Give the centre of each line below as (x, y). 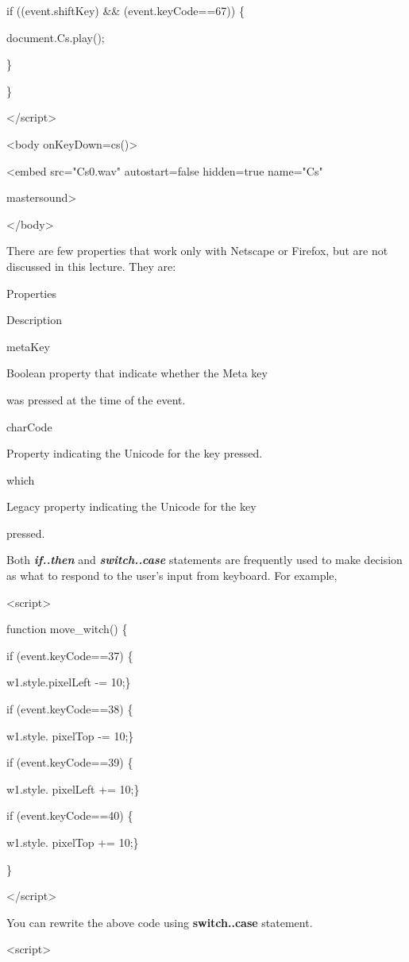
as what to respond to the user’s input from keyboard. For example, (172, 576)
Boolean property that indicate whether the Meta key (137, 373)
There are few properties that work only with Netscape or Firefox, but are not (197, 251)
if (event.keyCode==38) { (70, 709)
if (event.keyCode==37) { (70, 655)
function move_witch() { (67, 629)
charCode (29, 426)
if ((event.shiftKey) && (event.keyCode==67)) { (125, 10)
